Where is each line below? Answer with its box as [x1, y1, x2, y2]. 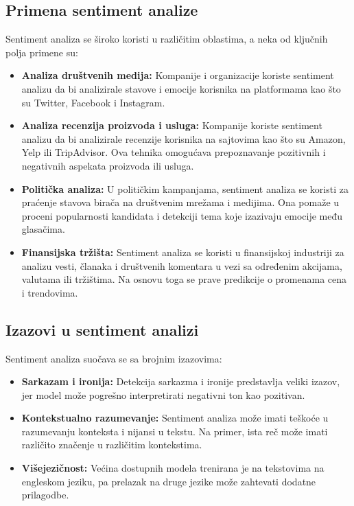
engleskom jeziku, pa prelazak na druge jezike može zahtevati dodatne [21, 474, 316, 488]
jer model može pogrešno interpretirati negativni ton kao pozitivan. [21, 387, 305, 402]
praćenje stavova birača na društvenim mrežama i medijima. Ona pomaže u [21, 195, 340, 209]
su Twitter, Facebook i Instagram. [21, 95, 165, 109]
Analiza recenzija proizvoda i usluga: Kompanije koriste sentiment [21, 118, 322, 133]
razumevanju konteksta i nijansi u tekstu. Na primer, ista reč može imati [21, 424, 328, 438]
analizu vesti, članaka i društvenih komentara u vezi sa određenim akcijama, [21, 258, 342, 273]
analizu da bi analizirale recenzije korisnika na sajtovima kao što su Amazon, [21, 131, 346, 146]
